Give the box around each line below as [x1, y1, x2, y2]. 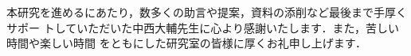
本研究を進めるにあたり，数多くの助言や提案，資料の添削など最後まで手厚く [6, 4, 408, 20]
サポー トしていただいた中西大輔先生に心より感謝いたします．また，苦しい [6, 19, 400, 35]
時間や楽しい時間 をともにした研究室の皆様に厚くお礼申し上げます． [6, 35, 367, 51]
